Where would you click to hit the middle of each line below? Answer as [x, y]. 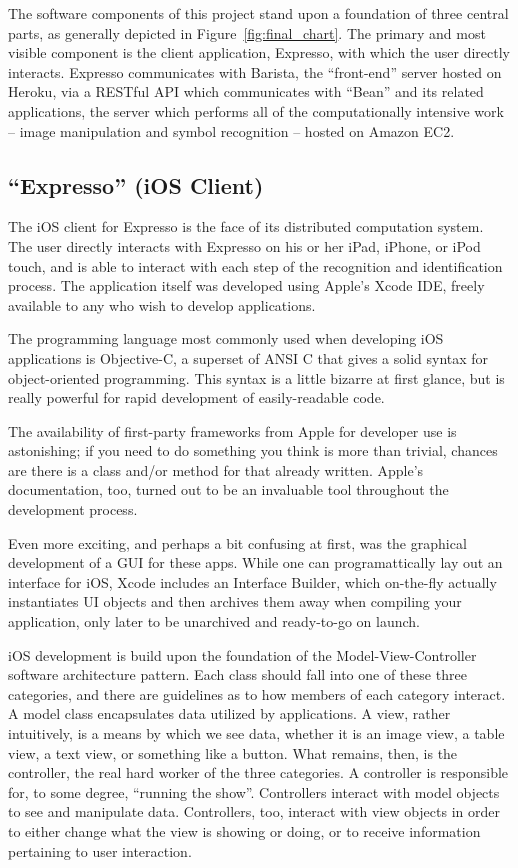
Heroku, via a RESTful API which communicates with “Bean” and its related [246, 91]
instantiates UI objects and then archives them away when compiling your [235, 601]
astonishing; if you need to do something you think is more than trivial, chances [253, 450]
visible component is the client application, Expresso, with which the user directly [259, 52]
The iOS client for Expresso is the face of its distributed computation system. [246, 226]
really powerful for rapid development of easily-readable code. [196, 397]
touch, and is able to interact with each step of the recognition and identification [255, 265]
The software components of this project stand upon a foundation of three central [258, 13]
